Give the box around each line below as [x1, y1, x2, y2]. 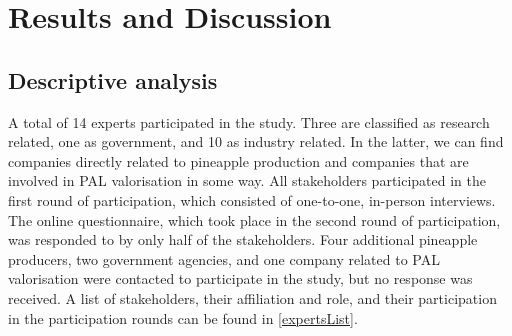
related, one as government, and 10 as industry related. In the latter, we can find [8, 131, 504, 152]
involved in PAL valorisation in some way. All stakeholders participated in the [8, 170, 487, 191]
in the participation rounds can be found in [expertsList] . [8, 307, 358, 328]
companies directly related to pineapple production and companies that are [8, 150, 469, 171]
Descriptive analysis [8, 64, 218, 95]
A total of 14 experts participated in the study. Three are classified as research [8, 111, 490, 132]
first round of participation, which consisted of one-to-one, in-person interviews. [8, 189, 496, 210]
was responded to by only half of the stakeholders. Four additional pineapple [8, 229, 478, 250]
